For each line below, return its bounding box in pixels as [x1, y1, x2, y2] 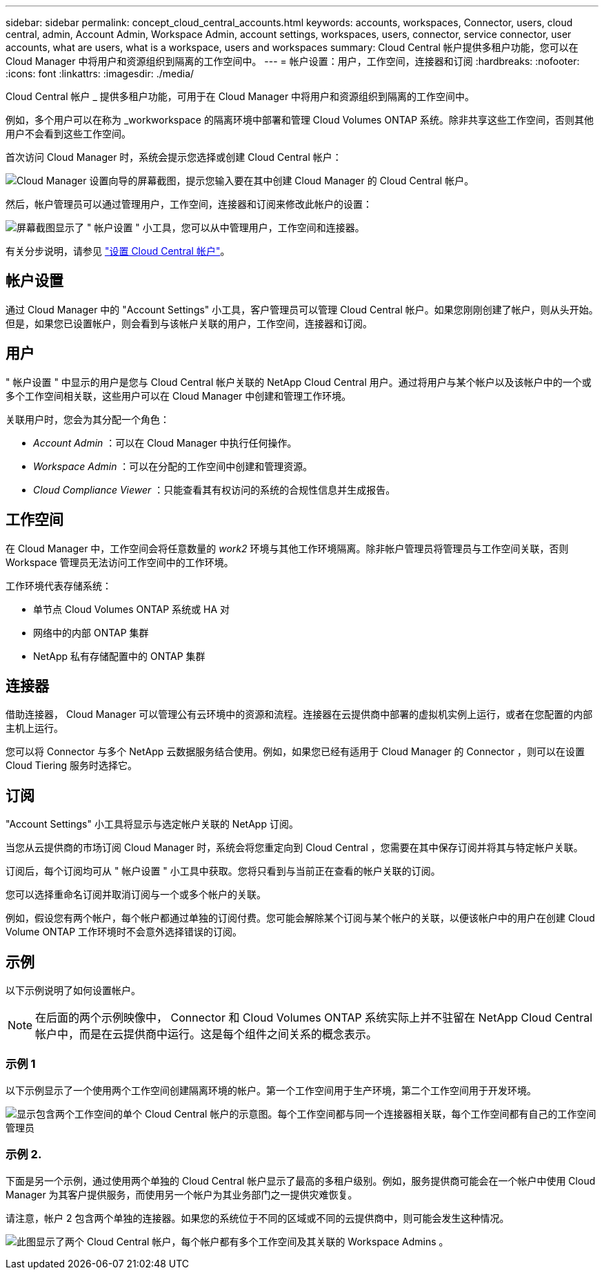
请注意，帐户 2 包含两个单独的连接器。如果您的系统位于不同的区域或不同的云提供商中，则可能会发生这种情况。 [6, 1211, 510, 1224]
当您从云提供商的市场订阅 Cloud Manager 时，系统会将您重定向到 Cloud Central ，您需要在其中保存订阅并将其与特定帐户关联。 [6, 841, 583, 854]
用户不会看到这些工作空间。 [6, 128, 131, 139]
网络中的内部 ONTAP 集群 [33, 626, 149, 639]
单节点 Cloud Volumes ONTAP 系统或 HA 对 [33, 603, 230, 615]
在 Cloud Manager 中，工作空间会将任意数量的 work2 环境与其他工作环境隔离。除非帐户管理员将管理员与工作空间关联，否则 [6, 542, 569, 554]
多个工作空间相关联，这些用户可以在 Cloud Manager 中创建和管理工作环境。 [6, 389, 352, 402]
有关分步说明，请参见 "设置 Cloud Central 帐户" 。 [6, 245, 230, 257]
